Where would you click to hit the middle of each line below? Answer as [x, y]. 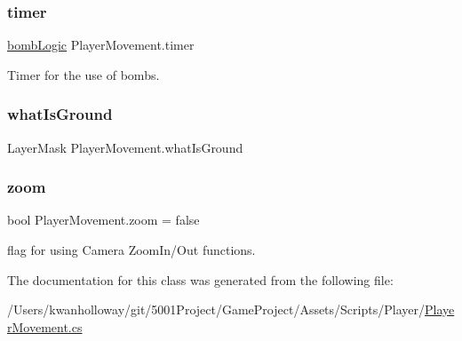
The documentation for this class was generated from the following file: [200, 279]
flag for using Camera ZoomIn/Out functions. [131, 250]
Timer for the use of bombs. [84, 74]
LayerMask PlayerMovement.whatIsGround [125, 147]
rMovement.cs [45, 326]
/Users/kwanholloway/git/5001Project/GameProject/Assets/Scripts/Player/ [216, 309]
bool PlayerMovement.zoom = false [104, 220]
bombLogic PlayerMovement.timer [101, 45]
